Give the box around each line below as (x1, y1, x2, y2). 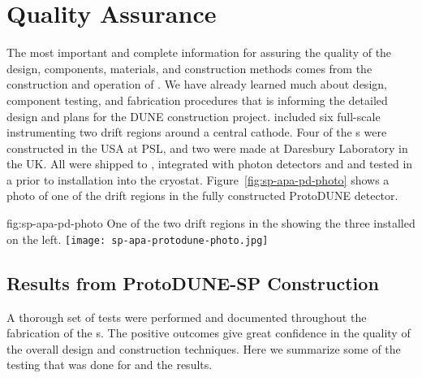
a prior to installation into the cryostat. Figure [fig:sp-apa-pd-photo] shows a (6, 171, 390, 188)
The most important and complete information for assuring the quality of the (6, 44, 392, 61)
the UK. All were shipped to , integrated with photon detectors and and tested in (6, 155, 413, 172)
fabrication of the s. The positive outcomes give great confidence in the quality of (6, 324, 411, 341)
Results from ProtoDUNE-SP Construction (6, 270, 379, 295)
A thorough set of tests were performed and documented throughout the (6, 308, 367, 325)
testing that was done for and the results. (6, 356, 213, 373)
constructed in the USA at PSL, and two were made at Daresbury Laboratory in (6, 139, 408, 156)
